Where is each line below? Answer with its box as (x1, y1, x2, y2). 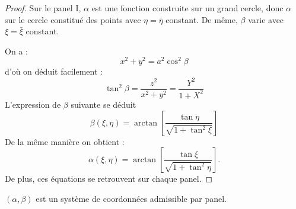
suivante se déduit (71, 98, 136, 110)
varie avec (248, 13, 284, 25)
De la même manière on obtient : (5, 135, 125, 147)
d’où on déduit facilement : (5, 65, 103, 78)
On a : (5, 44, 28, 57)
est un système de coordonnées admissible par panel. (36, 192, 227, 204)
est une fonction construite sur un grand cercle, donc (91, 2, 284, 14)
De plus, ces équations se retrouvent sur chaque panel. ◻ (5, 172, 213, 185)
